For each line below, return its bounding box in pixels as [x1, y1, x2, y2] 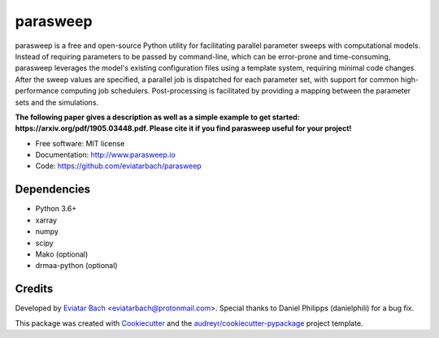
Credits [15, 282, 54, 296]
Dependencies [15, 183, 91, 197]
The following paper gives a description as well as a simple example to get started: [15, 112, 300, 122]
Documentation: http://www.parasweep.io [35, 150, 176, 160]
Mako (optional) [35, 249, 89, 259]
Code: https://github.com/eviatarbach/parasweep [35, 161, 202, 171]
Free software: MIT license [35, 138, 125, 148]
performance [15, 86, 59, 96]
